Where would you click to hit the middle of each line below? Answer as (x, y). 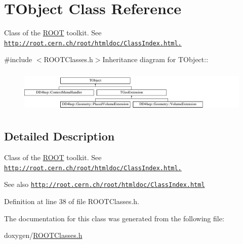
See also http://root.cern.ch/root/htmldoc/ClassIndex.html (105, 184)
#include (18, 59)
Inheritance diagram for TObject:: (155, 59)
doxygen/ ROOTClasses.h (43, 235)
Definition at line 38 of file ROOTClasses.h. (72, 201)
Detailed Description (59, 136)
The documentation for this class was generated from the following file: (114, 218)
